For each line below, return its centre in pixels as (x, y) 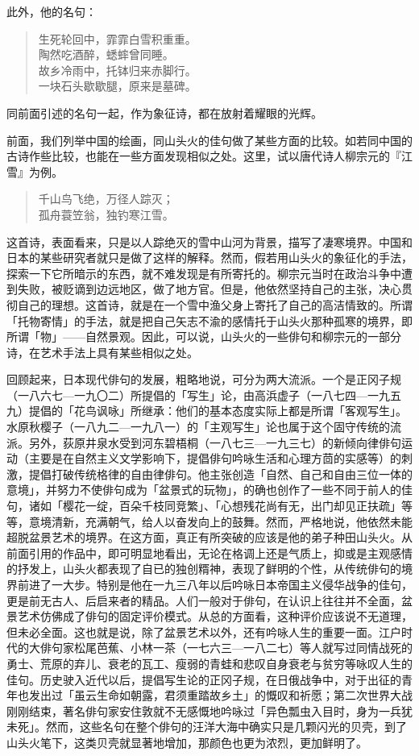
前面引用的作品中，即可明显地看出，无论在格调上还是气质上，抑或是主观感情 (209, 552)
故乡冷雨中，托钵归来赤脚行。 (117, 70)
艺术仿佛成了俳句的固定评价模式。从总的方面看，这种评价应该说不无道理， (215, 616)
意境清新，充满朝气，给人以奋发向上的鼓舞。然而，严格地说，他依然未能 (220, 521)
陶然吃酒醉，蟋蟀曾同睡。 (106, 54)
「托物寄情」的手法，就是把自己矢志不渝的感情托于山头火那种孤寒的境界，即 (209, 320)
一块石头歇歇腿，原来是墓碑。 (117, 86)
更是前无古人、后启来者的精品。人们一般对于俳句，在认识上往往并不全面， (204, 600)
